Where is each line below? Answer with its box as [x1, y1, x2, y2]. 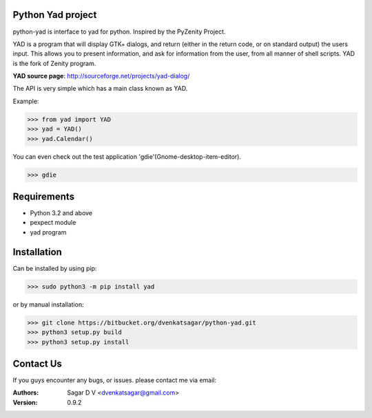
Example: [12, 97, 39, 105]
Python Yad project [12, 9, 97, 21]
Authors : [12, 388, 39, 397]
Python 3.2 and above [30, 209, 93, 217]
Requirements [12, 191, 75, 202]
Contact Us [12, 357, 62, 369]
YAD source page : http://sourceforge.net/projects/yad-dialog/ [12, 72, 190, 80]
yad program [30, 228, 67, 236]
